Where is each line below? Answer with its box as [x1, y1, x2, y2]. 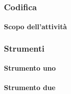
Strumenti [4, 42, 45, 54]
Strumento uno [4, 63, 56, 73]
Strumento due [4, 82, 56, 92]
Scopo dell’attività [4, 21, 67, 32]
